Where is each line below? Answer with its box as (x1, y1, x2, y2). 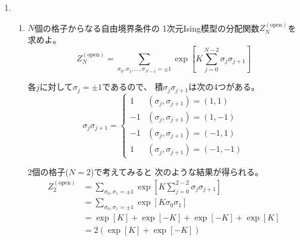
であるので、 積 (102, 80, 163, 93)
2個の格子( (27, 166, 69, 178)
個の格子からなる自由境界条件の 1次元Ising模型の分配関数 (34, 21, 259, 34)
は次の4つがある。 (188, 80, 259, 93)
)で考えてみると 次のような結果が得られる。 (90, 166, 264, 178)
